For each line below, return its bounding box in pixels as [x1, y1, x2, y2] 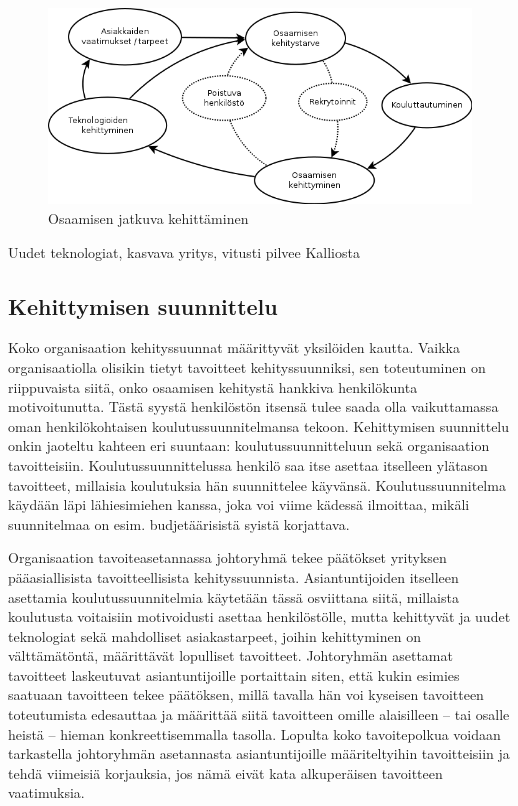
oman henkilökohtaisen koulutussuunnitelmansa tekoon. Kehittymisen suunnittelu [8, 415, 510, 436]
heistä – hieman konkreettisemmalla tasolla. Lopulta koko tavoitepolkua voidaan [8, 723, 501, 744]
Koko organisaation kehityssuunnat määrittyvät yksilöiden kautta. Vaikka [8, 337, 460, 358]
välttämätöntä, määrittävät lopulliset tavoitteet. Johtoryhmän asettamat [8, 645, 453, 666]
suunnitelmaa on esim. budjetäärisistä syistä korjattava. [8, 513, 350, 534]
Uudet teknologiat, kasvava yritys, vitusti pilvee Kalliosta [8, 241, 360, 262]
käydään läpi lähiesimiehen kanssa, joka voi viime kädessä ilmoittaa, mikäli [8, 494, 470, 515]
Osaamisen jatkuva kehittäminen [48, 208, 249, 228]
